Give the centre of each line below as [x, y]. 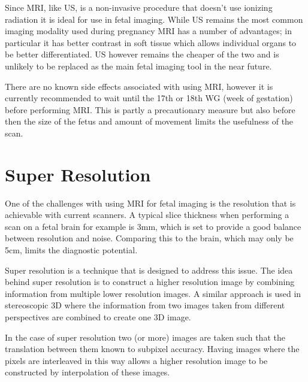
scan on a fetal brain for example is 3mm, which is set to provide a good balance [153, 226]
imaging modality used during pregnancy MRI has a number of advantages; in [148, 31]
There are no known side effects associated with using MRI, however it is [139, 86]
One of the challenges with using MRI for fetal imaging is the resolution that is [150, 203]
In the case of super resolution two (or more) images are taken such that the [145, 337]
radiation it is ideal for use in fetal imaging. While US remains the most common [154, 19]
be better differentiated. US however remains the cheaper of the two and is [142, 54]
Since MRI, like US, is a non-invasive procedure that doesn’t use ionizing [139, 7]
